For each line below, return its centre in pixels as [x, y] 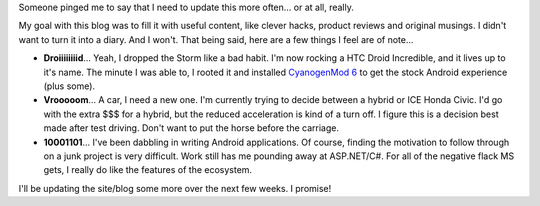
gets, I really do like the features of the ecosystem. [148, 170]
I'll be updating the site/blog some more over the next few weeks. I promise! [175, 188]
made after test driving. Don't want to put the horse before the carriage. [191, 128]
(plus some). [69, 86]
